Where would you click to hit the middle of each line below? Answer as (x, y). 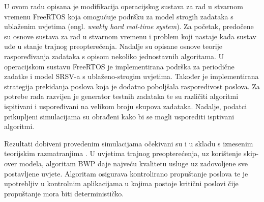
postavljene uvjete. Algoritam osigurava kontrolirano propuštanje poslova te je (126, 173)
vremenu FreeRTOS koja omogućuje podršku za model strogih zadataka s (119, 16)
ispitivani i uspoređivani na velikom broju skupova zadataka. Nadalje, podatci (126, 106)
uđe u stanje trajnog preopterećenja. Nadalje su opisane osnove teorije (113, 46)
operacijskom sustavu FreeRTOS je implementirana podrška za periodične (119, 66)
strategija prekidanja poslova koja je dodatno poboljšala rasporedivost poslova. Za (132, 86)
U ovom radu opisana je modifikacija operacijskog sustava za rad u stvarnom (124, 6)
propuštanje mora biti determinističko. (64, 193)
